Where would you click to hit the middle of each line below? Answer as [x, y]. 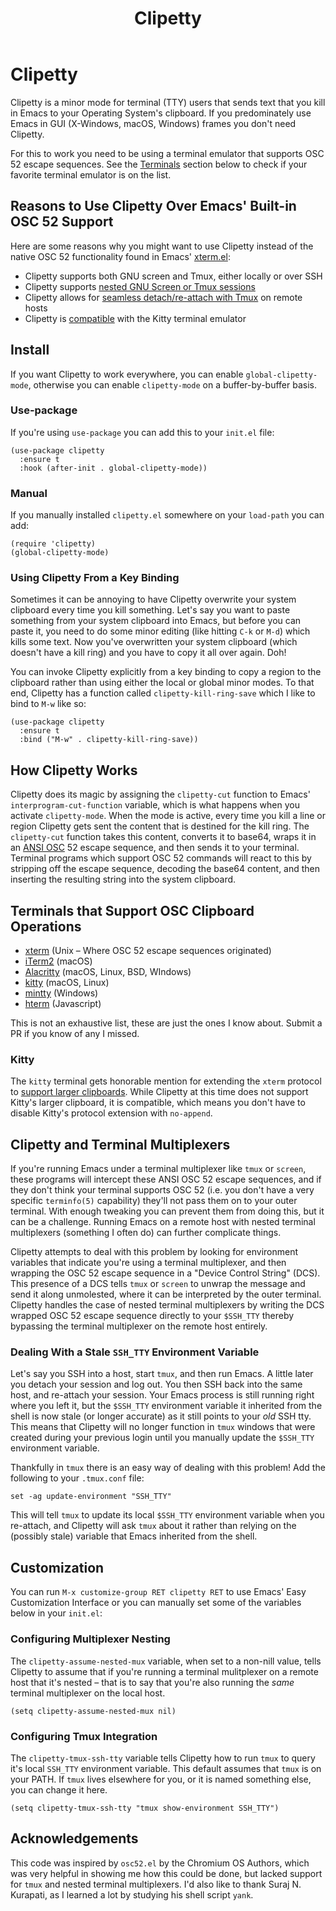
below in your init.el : [56, 1613]
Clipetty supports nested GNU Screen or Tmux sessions [140, 286]
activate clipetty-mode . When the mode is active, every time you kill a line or [168, 816]
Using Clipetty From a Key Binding [95, 578]
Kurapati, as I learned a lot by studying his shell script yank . [132, 1894]
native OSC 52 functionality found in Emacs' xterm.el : [120, 256]
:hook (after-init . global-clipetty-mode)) [113, 468]
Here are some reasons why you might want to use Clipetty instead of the [162, 246]
